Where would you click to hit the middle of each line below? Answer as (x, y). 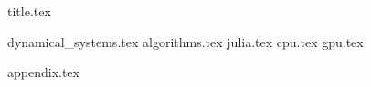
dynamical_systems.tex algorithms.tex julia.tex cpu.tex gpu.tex (185, 41)
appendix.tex (43, 72)
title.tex (29, 11)
